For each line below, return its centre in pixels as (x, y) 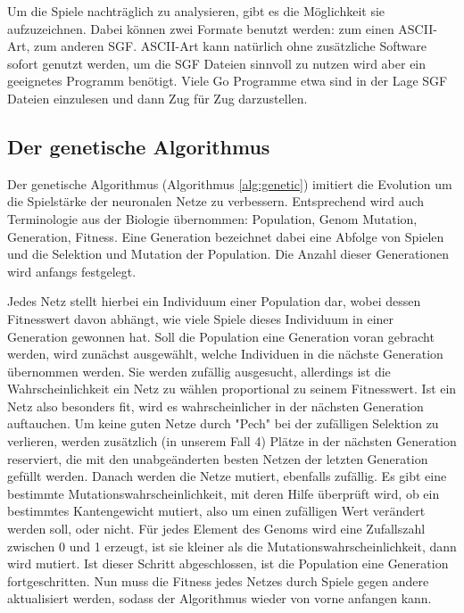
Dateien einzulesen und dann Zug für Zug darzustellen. (157, 98)
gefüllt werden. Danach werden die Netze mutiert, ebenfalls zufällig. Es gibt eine (227, 476)
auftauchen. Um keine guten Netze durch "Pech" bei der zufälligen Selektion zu (223, 423)
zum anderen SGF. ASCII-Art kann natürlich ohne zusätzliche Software (230, 46)
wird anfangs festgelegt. (72, 271)
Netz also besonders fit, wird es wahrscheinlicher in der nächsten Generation (215, 406)
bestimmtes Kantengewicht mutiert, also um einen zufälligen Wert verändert (216, 511)
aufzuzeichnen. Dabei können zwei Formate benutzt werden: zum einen (201, 28)
